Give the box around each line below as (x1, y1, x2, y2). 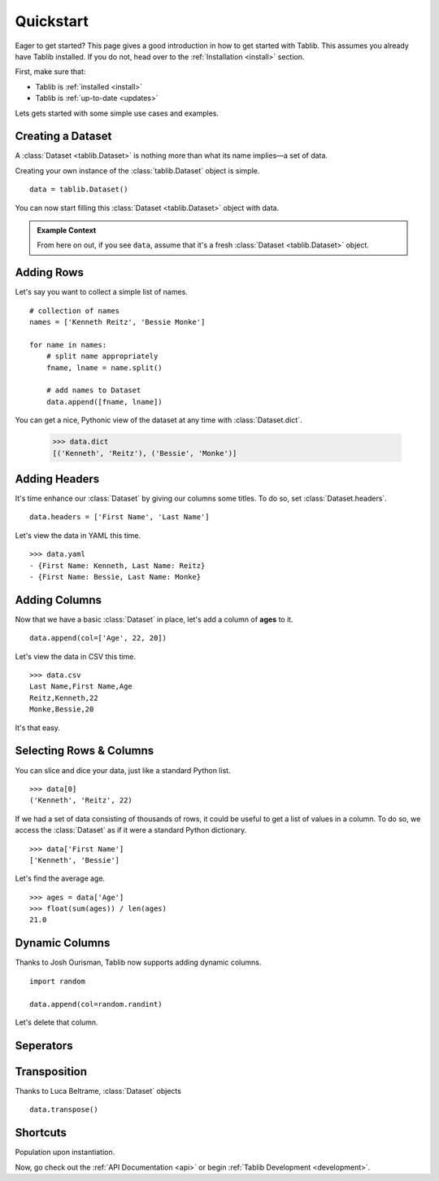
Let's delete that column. (15, 1017, 98, 1027)
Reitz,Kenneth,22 (29, 693, 98, 702)
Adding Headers (15, 472, 100, 486)
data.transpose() (29, 1105, 98, 1114)
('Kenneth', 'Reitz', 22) (29, 796, 133, 805)
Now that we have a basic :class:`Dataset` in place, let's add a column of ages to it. (15, 615, 293, 624)
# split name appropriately (46, 352, 159, 361)
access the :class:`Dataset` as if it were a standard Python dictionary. (15, 825, 247, 835)
